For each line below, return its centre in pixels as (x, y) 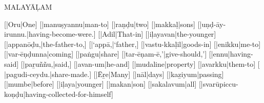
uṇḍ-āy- (214, 24)
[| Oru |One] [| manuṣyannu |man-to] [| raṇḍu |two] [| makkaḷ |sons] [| (103, 24)
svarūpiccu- (220, 84)
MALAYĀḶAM (28, 7)
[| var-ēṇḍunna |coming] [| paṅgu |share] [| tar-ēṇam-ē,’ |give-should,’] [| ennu (116, 54)
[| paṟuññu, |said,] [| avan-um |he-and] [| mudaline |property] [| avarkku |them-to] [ (140, 63)
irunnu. (16, 34)
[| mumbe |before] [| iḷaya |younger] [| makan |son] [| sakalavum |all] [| (104, 84)
